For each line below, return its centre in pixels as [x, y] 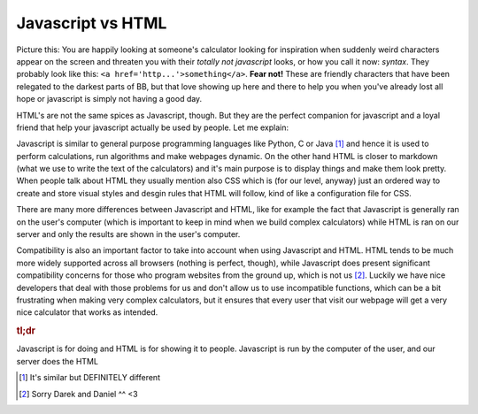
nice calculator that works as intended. [87, 312]
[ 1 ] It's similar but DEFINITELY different [90, 378]
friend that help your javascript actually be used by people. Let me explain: [153, 127]
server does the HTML [58, 361]
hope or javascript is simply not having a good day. [109, 99]
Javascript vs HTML [92, 23]
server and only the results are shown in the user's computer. [128, 234]
